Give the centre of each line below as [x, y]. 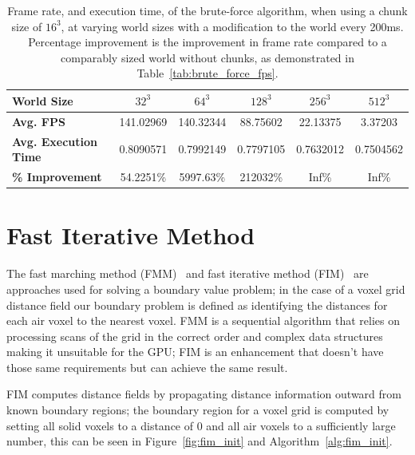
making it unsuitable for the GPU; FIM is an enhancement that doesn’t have [195, 352]
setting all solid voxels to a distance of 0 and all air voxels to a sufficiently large [201, 425]
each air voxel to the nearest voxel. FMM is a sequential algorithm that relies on [203, 320]
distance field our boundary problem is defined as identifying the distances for [197, 305]
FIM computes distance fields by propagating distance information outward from [204, 394]
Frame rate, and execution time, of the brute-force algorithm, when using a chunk [207, 10]
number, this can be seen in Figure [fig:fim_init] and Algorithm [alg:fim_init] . [200, 441]
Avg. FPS [39, 121]
